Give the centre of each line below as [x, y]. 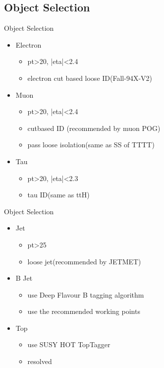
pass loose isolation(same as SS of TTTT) [91, 145]
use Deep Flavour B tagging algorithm [86, 294]
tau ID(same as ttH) [58, 195]
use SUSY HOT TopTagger [69, 344]
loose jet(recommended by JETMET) [84, 261]
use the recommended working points [84, 311]
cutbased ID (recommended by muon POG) [94, 128]
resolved [40, 361]
